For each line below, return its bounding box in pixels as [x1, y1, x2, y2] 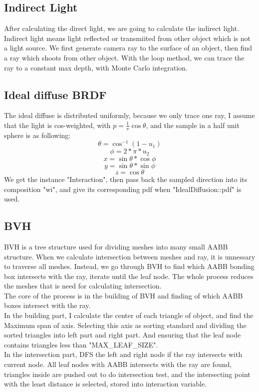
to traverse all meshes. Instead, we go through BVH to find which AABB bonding [4, 261, 255, 271]
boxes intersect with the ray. [4, 300, 91, 310]
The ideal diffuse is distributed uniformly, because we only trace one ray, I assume [4, 110, 255, 120]
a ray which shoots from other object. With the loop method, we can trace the [4, 52, 245, 62]
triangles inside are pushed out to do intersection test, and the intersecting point [4, 368, 251, 379]
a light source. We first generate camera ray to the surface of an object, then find [4, 42, 253, 53]
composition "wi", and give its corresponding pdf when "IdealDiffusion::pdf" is [4, 183, 242, 194]
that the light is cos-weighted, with [4, 119, 111, 130]
